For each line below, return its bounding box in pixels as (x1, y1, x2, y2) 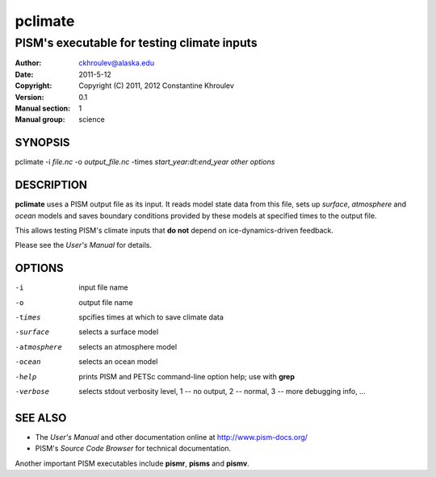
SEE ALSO (15, 411, 67, 425)
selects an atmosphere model (78, 341, 178, 351)
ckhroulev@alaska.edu (78, 58, 155, 68)
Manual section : (15, 103, 71, 113)
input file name (78, 282, 128, 292)
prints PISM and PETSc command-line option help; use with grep (78, 371, 295, 381)
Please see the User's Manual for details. (15, 241, 153, 250)
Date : (15, 69, 34, 79)
